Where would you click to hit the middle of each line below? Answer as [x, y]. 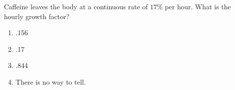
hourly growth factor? [37, 16]
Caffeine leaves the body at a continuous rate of [76, 6]
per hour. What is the [198, 6]
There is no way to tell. [51, 81]
